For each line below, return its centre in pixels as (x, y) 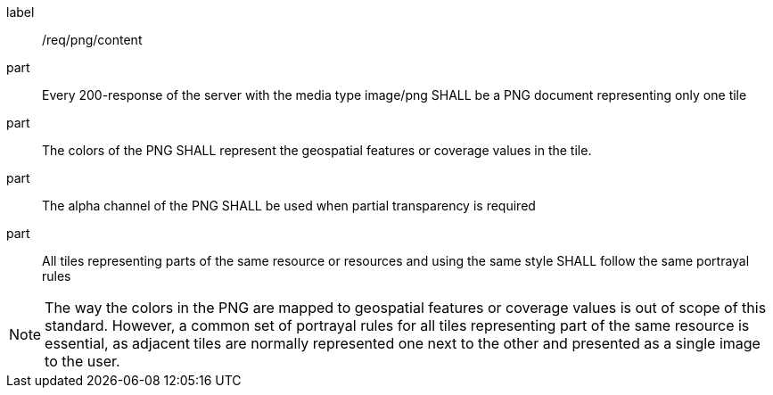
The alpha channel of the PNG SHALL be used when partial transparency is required (289, 206)
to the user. (82, 361)
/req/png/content (92, 40)
